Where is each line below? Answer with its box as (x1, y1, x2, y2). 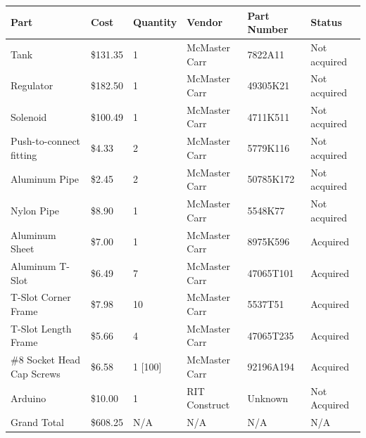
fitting (11, 147, 37, 162)
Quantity (132, 15, 177, 30)
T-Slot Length (11, 321, 72, 335)
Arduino (11, 390, 46, 405)
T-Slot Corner (11, 290, 71, 304)
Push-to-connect (11, 134, 81, 148)
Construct (187, 397, 230, 412)
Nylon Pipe (11, 202, 60, 217)
